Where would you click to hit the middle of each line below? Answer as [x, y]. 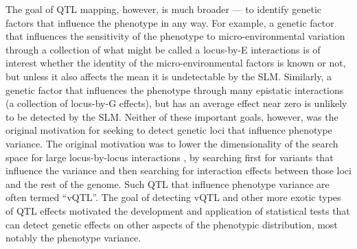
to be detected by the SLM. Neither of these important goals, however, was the [172, 116]
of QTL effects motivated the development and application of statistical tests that [178, 210]
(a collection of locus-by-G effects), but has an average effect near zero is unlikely [176, 103]
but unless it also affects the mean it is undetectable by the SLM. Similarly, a [169, 76]
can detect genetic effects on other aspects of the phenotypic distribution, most [172, 224]
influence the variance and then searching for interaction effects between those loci [178, 170]
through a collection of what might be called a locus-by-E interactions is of [163, 49]
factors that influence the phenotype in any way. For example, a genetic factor [170, 22]
